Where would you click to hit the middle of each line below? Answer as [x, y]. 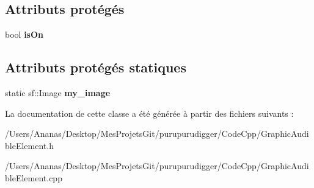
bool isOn [24, 34]
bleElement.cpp [34, 177]
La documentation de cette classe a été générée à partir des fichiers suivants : [149, 113]
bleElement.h [29, 145]
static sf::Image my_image [58, 92]
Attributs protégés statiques [96, 67]
